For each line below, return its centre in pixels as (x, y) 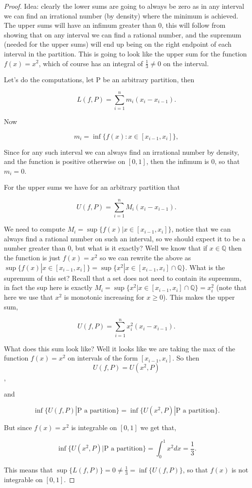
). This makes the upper (199, 297)
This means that (28, 469)
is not (240, 469)
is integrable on (94, 427)
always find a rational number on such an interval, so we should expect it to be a (125, 238)
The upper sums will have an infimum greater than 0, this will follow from (115, 25)
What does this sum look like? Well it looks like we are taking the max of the (120, 348)
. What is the (205, 267)
